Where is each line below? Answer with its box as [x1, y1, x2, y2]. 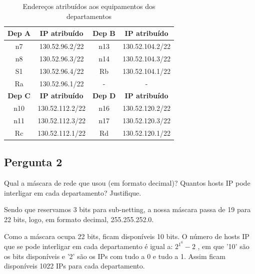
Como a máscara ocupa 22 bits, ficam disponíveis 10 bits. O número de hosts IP [4, 231, 249, 241]
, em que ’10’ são [197, 241, 249, 252]
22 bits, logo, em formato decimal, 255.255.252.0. [4, 214, 154, 225]
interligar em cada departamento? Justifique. [4, 187, 141, 198]
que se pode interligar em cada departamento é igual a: [4, 241, 173, 252]
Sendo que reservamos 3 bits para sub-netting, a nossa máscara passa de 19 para [4, 204, 251, 215]
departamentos [66, 10, 111, 21]
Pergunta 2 [4, 154, 62, 170]
